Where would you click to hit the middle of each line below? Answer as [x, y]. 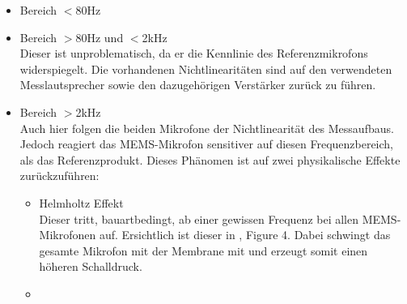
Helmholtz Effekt [81, 202]
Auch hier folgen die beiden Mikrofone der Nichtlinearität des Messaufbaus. [207, 128]
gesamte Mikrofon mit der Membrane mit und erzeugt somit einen [203, 250]
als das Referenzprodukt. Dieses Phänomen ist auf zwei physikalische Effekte [210, 159]
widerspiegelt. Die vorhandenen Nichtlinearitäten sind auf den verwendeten [206, 69]
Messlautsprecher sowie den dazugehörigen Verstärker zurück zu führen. [198, 85]
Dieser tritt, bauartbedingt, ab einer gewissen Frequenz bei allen [199, 218]
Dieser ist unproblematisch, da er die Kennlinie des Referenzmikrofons [194, 53]
